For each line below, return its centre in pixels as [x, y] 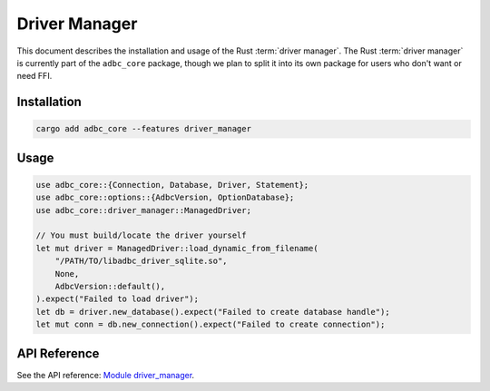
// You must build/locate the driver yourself [141, 235]
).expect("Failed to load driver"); [118, 299]
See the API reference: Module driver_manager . [106, 375]
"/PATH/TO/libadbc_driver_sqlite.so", [141, 261]
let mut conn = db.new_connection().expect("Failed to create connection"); [211, 325]
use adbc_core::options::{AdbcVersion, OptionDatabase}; [165, 198]
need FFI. [34, 76]
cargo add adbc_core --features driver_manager [143, 129]
